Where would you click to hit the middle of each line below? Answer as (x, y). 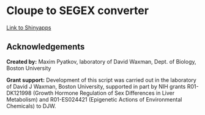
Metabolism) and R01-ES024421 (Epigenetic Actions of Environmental (94, 99)
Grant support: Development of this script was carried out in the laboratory (102, 80)
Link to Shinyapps (29, 28)
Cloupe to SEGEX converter (77, 11)
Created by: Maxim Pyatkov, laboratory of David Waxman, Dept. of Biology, (102, 61)
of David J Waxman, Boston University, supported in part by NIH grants (96, 86)
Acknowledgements (46, 47)
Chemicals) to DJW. (31, 106)
